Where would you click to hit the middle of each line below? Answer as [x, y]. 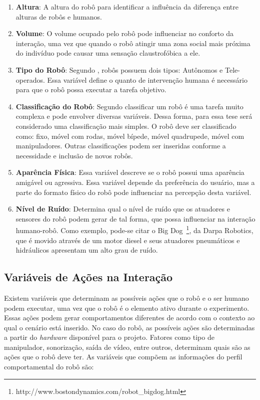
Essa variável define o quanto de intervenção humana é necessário [147, 79]
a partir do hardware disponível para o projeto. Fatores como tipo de [109, 337]
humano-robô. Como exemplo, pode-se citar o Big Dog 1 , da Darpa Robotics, [134, 229]
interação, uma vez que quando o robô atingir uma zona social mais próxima [133, 43]
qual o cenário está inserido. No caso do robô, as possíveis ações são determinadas [129, 327]
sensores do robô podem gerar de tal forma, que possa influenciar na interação [135, 218]
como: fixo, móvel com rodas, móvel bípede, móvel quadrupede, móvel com [130, 136]
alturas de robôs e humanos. [59, 16]
